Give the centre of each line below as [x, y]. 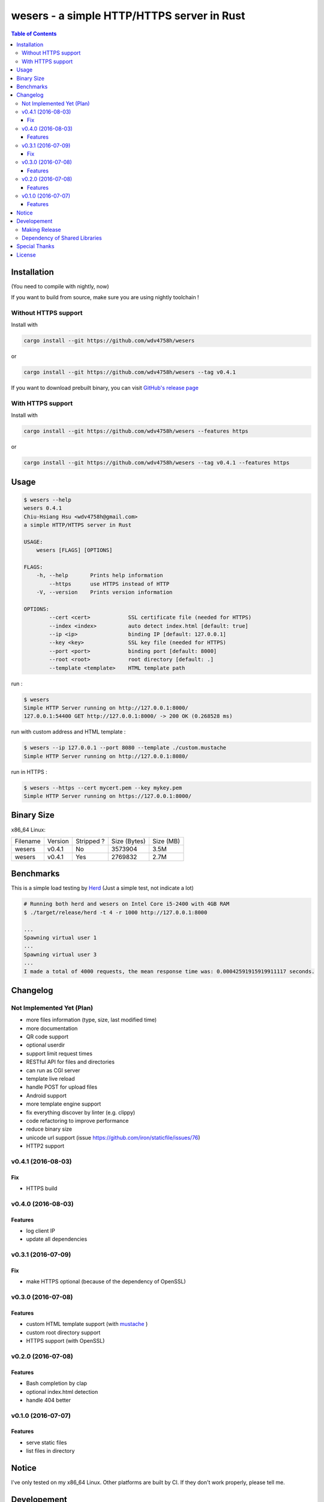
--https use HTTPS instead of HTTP [109, 584]
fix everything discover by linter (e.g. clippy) [81, 1112]
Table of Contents [34, 34]
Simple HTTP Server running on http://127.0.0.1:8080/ [106, 756]
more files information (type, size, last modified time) [91, 1020]
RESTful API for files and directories [70, 1062]
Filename [28, 841]
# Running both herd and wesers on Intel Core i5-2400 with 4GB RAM [127, 904]
